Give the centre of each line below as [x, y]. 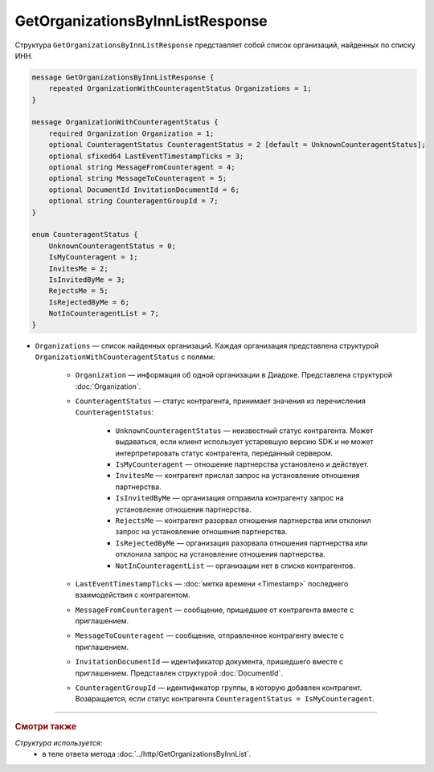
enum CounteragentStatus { [85, 235]
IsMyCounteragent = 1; [93, 257]
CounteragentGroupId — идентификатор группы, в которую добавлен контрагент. [219, 688]
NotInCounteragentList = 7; [104, 314]
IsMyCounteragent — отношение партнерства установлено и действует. [242, 464]
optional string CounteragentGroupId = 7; [133, 201]
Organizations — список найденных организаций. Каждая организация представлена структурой [207, 345]
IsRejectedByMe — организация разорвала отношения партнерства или [242, 543]
